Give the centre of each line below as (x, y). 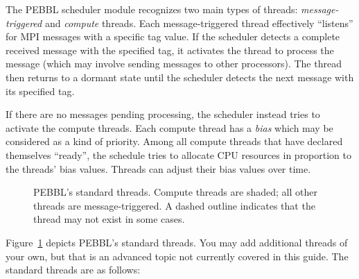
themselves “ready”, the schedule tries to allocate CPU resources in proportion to (179, 154)
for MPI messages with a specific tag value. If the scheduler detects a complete (173, 36)
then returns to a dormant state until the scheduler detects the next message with (180, 77)
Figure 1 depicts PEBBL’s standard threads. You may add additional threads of (177, 242)
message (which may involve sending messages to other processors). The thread (174, 64)
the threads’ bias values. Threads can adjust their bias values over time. (158, 168)
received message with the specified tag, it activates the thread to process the (170, 50)
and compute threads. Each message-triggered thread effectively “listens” (199, 23)
